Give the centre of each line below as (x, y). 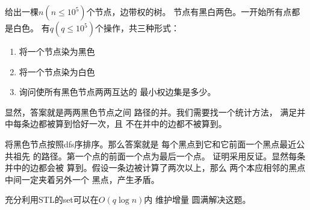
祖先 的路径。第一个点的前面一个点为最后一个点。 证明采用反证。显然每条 (159, 156)
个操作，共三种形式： (137, 28)
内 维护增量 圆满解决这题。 (197, 199)
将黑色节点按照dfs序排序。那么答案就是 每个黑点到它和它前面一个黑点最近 (151, 144)
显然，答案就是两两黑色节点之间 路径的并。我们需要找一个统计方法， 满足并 (155, 112)
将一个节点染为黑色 (57, 51)
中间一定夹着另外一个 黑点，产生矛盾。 (82, 179)
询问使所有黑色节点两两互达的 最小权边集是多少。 (117, 92)
